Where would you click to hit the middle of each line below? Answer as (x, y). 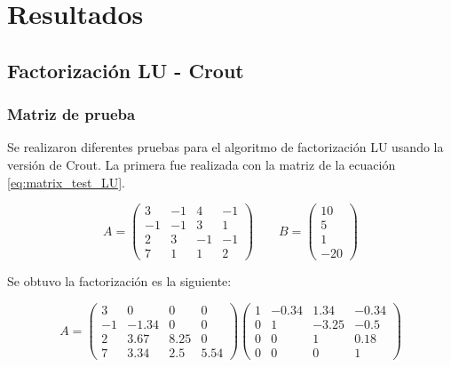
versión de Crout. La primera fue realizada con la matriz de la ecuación (202, 164)
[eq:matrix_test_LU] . (66, 182)
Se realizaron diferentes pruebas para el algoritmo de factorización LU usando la (225, 147)
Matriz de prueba (71, 114)
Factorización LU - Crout (126, 70)
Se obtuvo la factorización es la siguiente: (119, 281)
